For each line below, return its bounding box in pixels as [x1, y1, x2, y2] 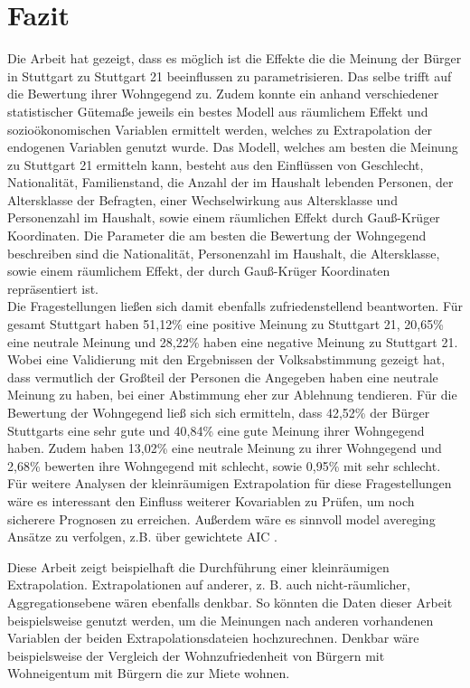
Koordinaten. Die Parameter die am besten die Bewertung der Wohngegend [7, 226, 427, 245]
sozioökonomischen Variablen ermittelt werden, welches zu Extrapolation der [7, 119, 433, 138]
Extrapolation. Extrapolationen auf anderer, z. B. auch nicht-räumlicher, [7, 575, 410, 594]
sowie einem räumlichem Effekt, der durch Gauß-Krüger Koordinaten [7, 261, 390, 280]
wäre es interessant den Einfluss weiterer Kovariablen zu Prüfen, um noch [7, 491, 415, 510]
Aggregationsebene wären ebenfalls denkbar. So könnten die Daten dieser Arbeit [7, 592, 453, 611]
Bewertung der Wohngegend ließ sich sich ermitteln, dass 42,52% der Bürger [7, 403, 430, 421]
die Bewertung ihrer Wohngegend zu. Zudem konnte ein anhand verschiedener [7, 84, 439, 103]
